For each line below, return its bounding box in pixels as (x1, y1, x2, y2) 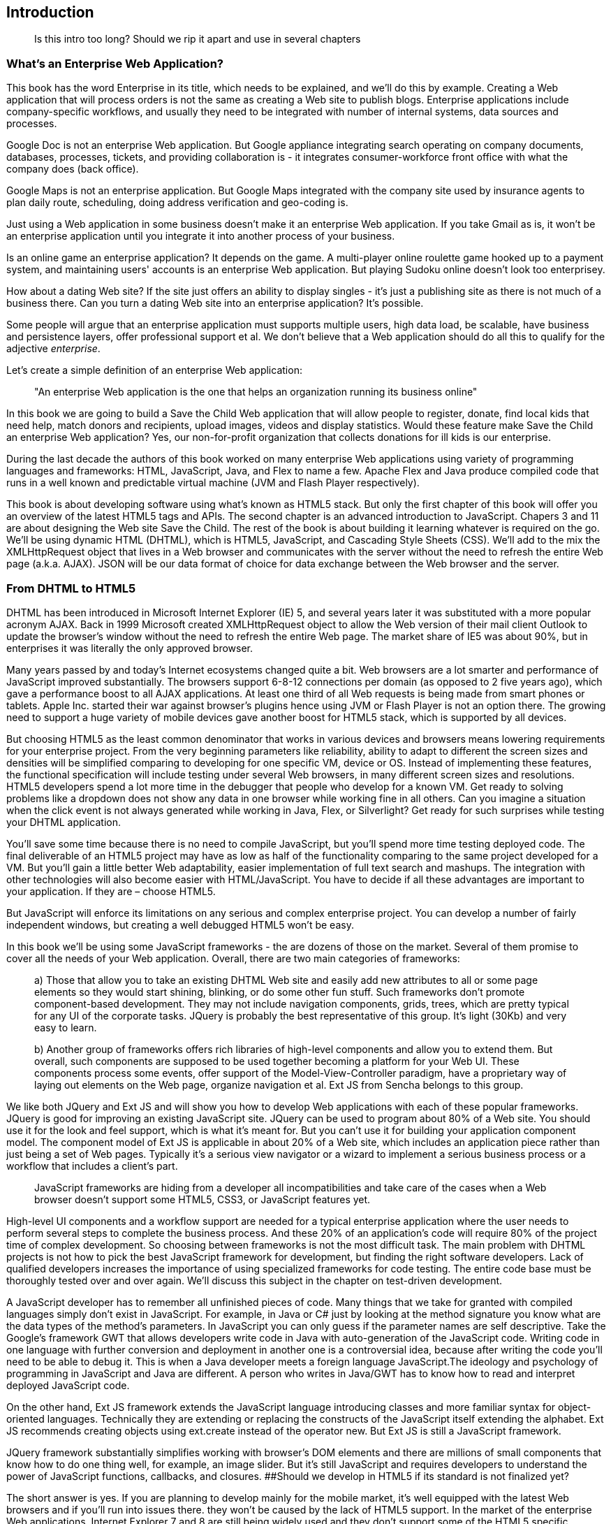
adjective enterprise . (6, 342, 101, 355)
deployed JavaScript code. (6, 1379, 130, 1391)
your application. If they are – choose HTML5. (6, 885, 216, 897)
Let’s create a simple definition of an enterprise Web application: (6, 364, 302, 377)
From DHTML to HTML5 (6, 581, 136, 595)
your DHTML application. (6, 815, 121, 828)
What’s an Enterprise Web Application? (6, 56, 223, 71)
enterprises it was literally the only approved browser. (6, 641, 253, 654)
